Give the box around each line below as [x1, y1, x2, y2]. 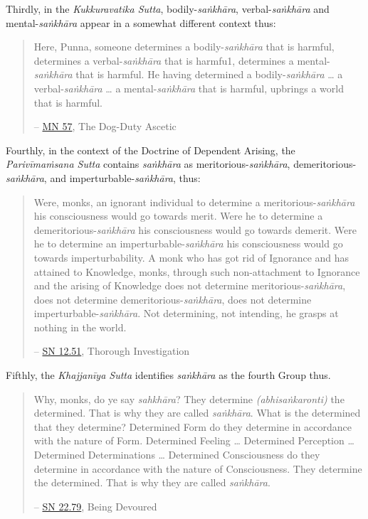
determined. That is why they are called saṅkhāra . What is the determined [33, 405, 361, 420]
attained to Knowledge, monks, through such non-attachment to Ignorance [33, 264, 360, 279]
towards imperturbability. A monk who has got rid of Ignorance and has [33, 250, 349, 264]
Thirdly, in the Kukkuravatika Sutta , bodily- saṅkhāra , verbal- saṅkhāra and [6, 1, 330, 16]
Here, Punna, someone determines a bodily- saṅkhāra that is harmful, [33, 39, 335, 54]
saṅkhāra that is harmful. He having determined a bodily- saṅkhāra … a [33, 67, 343, 82]
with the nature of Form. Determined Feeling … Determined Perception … [33, 433, 354, 448]
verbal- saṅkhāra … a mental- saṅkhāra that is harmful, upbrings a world [33, 80, 344, 95]
